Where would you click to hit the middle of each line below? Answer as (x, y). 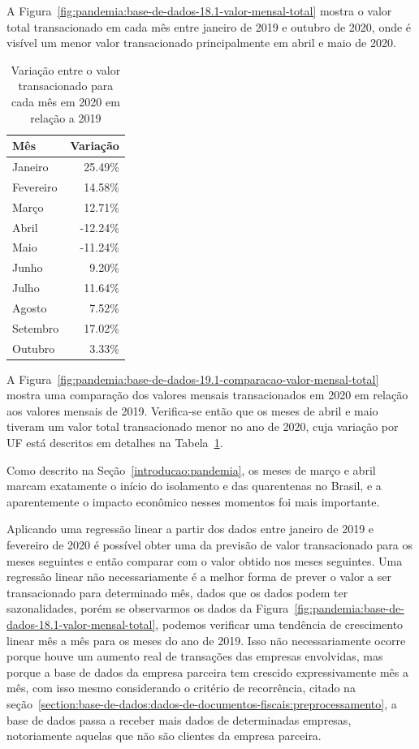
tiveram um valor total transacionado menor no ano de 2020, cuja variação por (203, 426)
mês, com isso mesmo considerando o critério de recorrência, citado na (181, 688)
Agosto (30, 307)
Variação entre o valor (66, 69)
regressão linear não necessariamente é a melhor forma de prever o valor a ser (199, 577)
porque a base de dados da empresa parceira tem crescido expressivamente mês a (207, 672)
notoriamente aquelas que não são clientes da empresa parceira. (164, 736)
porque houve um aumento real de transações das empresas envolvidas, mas (195, 656)
